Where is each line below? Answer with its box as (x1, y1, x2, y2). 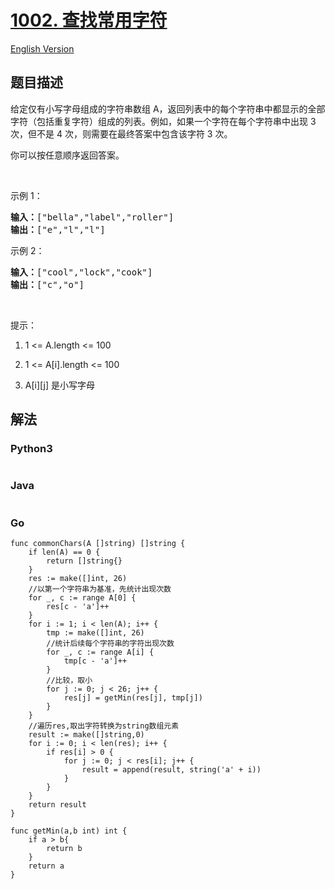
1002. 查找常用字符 (10, 9, 168, 32)
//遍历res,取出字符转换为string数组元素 (28, 721, 180, 731)
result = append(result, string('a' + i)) (81, 765, 262, 775)
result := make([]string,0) (28, 730, 145, 740)
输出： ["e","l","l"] (10, 224, 106, 235)
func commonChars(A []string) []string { (10, 539, 186, 549)
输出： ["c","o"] (10, 279, 85, 290)
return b (46, 844, 83, 854)
